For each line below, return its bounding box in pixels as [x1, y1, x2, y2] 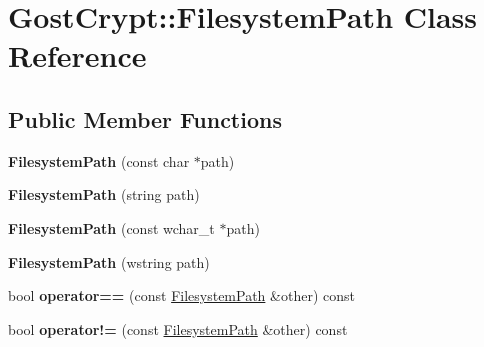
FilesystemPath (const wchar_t [8, 217, 215, 238]
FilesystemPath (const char [8, 150, 190, 171]
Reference [8, 35, 147, 76]
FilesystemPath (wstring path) [8, 251, 210, 272]
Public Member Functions [8, 103, 282, 134]
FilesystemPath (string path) [8, 184, 200, 205]
